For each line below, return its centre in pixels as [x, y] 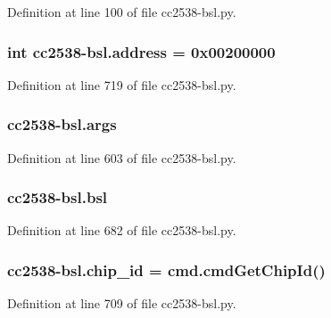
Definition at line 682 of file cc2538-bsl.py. [122, 230]
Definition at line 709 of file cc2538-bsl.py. [122, 303]
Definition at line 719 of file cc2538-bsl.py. [122, 84]
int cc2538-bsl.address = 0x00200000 [141, 51]
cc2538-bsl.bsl [58, 197]
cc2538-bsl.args [62, 124]
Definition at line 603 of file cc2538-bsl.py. [122, 157]
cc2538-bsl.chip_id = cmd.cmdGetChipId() [166, 269]
